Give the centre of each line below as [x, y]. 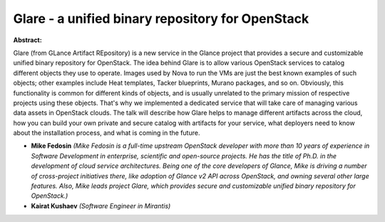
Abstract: [27, 40]
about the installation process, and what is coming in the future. [107, 133]
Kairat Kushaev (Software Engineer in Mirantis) [101, 206]
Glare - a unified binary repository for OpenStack [161, 19]
